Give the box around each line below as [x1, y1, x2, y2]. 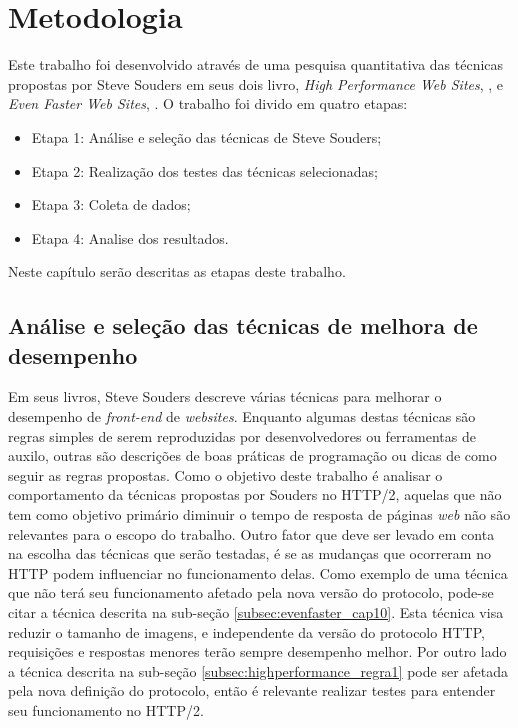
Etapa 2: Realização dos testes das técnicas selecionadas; [31, 160, 378, 181]
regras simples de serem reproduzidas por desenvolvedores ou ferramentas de [8, 425, 476, 446]
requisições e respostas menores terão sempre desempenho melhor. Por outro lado [8, 641, 507, 662]
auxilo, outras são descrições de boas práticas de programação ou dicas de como [8, 445, 497, 466]
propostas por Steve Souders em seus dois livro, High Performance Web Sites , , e [8, 73, 504, 94]
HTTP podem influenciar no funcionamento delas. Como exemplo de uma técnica [8, 562, 508, 583]
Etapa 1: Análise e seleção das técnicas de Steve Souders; [31, 126, 382, 147]
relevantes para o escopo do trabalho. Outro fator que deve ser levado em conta [8, 523, 495, 544]
